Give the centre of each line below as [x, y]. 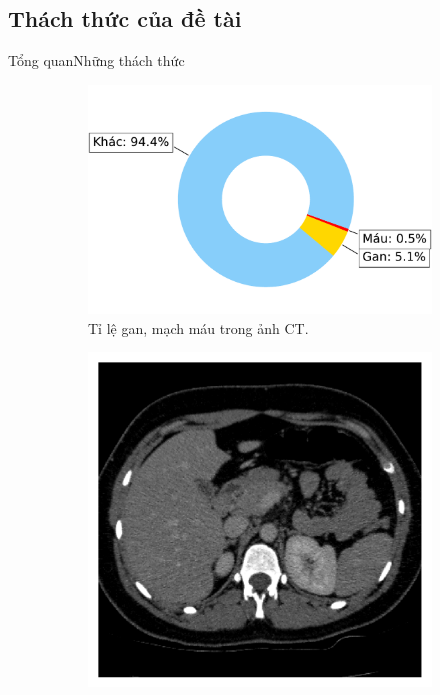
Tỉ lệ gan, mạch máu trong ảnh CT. [198, 327]
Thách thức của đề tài [125, 18]
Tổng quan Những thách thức [96, 60]
